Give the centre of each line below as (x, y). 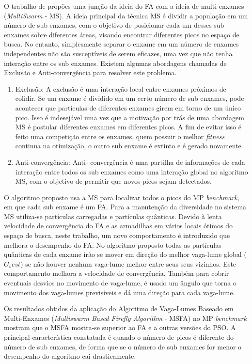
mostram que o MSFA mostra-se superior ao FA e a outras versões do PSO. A (120, 327)
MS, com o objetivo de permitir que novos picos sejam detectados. (113, 181)
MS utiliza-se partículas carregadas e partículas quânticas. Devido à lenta (113, 216)
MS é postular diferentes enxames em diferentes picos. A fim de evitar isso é (128, 127)
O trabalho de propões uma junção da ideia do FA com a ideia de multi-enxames (124, 6)
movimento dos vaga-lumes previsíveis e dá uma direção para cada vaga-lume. (119, 292)
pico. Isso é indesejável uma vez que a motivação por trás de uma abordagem (130, 117)
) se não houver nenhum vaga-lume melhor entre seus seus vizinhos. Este (128, 263)
